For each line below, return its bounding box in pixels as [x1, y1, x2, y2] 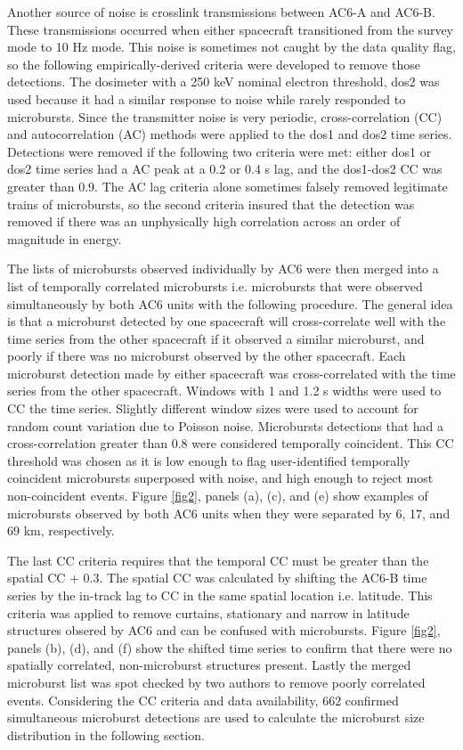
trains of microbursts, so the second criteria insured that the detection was [7, 194, 415, 213]
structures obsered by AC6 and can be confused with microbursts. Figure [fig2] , [7, 621, 441, 640]
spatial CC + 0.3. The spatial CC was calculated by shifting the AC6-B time [7, 568, 427, 587]
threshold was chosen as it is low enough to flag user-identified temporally [7, 451, 410, 469]
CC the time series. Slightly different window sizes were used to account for [7, 399, 418, 418]
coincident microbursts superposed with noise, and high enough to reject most [7, 469, 434, 487]
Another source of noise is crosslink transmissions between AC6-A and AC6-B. [7, 3, 435, 20]
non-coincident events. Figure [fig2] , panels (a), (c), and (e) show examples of [7, 486, 428, 505]
